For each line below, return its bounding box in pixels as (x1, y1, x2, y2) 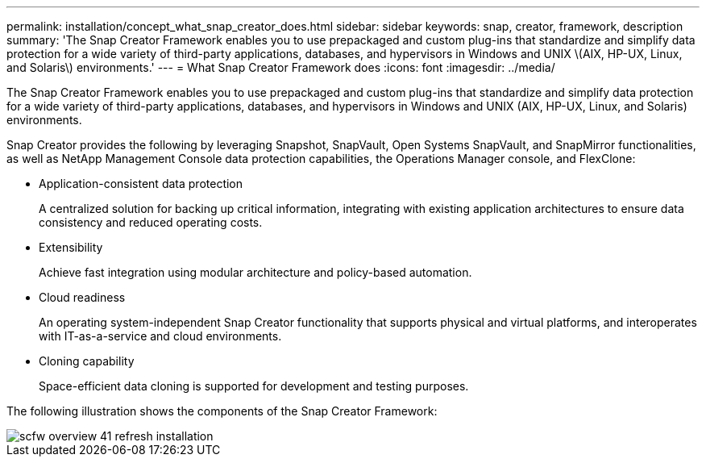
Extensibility (39, 240, 103, 254)
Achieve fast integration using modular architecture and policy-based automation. (39, 265, 472, 279)
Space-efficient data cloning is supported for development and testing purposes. (39, 379, 469, 393)
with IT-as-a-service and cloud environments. (39, 329, 282, 343)
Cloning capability (39, 354, 135, 368)
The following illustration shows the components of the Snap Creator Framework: (6, 404, 438, 418)
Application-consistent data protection (39, 177, 243, 190)
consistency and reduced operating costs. (39, 215, 263, 229)
